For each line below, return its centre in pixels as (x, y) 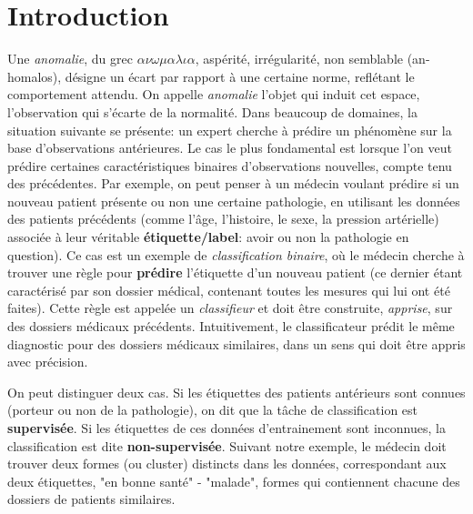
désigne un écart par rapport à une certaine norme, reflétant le (240, 76)
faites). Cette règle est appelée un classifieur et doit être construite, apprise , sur (230, 308)
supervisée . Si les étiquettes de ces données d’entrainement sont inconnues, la (226, 428)
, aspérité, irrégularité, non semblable (299, 59)
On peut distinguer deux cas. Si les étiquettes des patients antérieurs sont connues (236, 392)
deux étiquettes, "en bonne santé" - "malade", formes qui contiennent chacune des (234, 481)
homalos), (35, 76)
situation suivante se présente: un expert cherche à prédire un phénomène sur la (230, 130)
